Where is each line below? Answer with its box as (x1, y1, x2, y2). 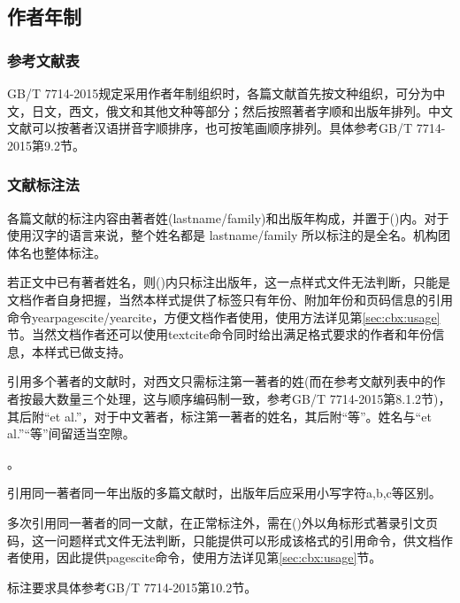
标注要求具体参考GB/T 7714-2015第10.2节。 (7, 577, 257, 596)
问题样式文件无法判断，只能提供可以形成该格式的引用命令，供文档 (56, 530, 441, 549)
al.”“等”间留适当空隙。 (7, 424, 135, 443)
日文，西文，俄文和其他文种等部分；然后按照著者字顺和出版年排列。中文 (31, 101, 453, 120)
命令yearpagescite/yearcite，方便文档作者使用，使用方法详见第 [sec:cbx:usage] (7, 307, 441, 326)
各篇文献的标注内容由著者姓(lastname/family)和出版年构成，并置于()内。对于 (7, 208, 449, 227)
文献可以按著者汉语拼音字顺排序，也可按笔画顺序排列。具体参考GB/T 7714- (7, 119, 446, 137)
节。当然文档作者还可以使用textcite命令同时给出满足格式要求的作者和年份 (7, 325, 433, 344)
